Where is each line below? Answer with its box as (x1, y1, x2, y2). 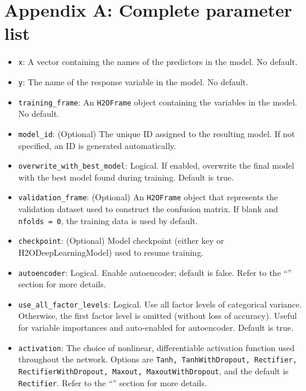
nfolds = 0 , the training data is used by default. (18, 214, 198, 226)
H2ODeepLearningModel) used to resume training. (18, 246, 204, 258)
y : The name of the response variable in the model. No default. (18, 75, 249, 88)
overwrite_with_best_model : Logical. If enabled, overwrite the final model (18, 159, 295, 172)
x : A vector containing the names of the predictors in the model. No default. (18, 55, 298, 68)
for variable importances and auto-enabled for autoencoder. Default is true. (18, 321, 293, 334)
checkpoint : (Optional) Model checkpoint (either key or (18, 234, 224, 247)
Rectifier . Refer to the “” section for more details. (18, 376, 207, 389)
